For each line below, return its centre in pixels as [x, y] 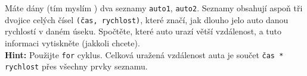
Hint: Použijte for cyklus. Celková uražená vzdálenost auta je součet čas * [144, 54]
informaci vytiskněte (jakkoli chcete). [72, 42]
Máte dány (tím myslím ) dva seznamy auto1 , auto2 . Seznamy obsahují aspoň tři [154, 8]
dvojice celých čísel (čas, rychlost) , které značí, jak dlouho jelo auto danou [147, 19]
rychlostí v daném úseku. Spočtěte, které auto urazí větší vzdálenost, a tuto [143, 31]
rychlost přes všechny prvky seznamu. [76, 66]
